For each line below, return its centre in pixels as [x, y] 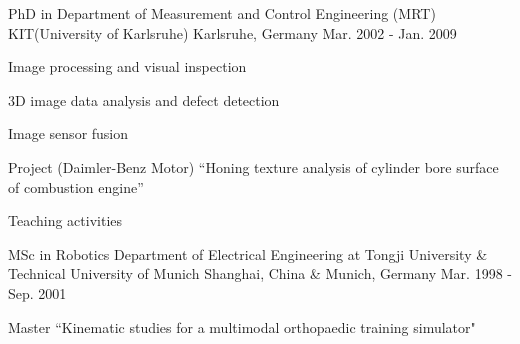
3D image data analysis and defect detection [144, 99]
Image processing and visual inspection [127, 66]
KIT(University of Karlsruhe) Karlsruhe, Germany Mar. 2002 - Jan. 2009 [232, 32]
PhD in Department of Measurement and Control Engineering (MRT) [222, 13]
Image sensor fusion [68, 133]
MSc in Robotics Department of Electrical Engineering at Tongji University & [248, 253]
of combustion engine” [76, 186]
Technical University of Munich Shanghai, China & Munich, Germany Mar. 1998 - [260, 273]
